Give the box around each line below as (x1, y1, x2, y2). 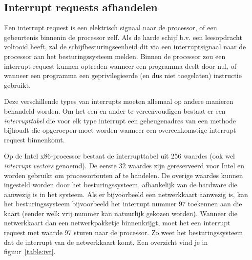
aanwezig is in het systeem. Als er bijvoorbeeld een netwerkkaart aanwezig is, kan (4, 189, 248, 199)
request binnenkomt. (4, 134, 65, 144)
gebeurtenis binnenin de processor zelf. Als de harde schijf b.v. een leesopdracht (4, 32, 242, 42)
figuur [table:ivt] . (4, 246, 56, 257)
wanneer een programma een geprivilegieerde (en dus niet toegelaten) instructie (4, 70, 242, 80)
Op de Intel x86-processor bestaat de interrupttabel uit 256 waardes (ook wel (4, 151, 235, 161)
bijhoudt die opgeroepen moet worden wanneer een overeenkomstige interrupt (4, 125, 236, 135)
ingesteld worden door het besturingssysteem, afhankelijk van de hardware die (4, 180, 237, 190)
